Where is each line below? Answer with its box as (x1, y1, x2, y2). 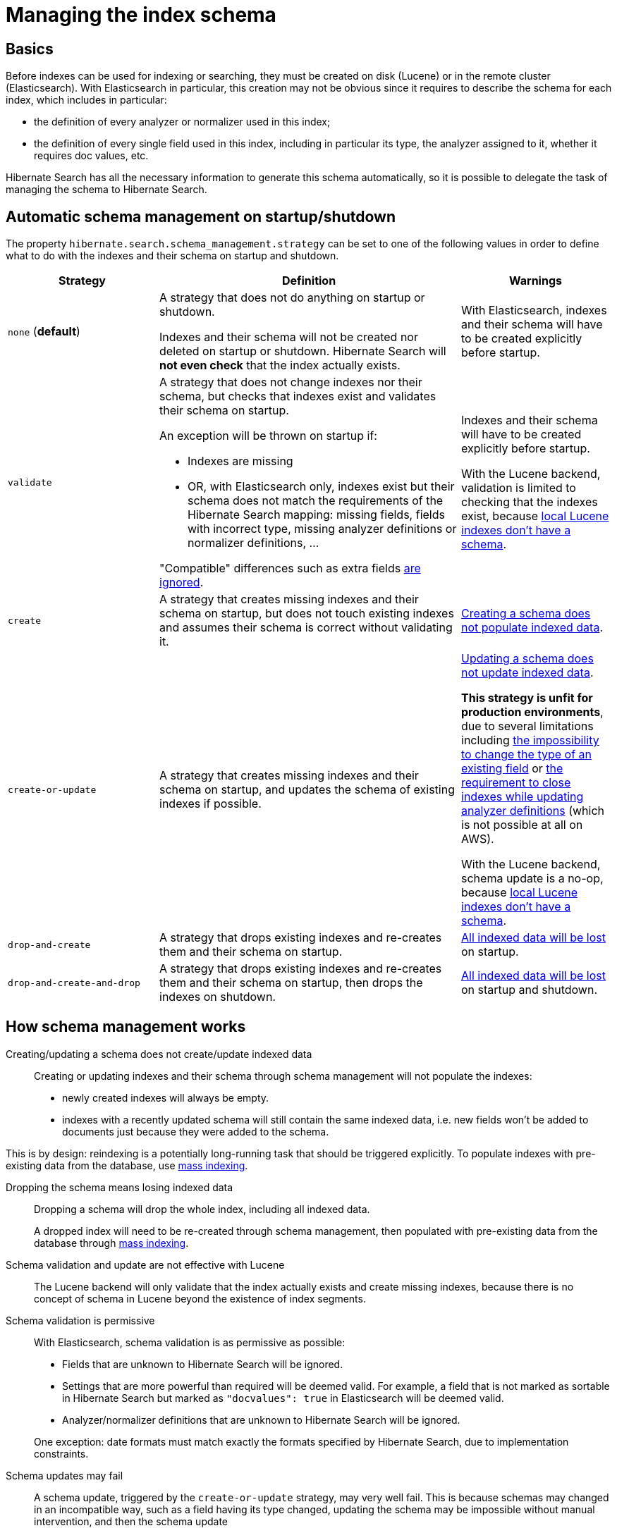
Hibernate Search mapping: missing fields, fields (188, 507, 445, 522)
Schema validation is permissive (6, 1314, 155, 1326)
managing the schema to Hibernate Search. (6, 183, 207, 196)
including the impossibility (461, 733, 599, 748)
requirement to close (461, 775, 571, 790)
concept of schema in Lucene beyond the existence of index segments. (34, 1292, 366, 1305)
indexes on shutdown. (159, 990, 276, 1004)
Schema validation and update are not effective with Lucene (6, 1258, 285, 1271)
